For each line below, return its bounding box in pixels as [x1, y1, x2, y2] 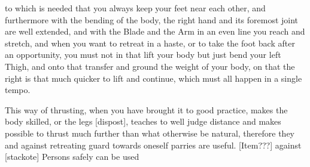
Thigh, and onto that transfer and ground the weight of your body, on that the [5, 60, 295, 72]
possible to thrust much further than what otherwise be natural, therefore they [5, 126, 295, 139]
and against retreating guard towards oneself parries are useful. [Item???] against [5, 138, 302, 151]
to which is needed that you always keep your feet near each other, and [5, 2, 266, 14]
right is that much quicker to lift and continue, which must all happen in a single [5, 72, 302, 84]
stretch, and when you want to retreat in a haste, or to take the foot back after [5, 36, 295, 49]
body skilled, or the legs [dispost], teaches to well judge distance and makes [5, 115, 281, 128]
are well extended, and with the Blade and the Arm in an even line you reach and [5, 25, 305, 38]
